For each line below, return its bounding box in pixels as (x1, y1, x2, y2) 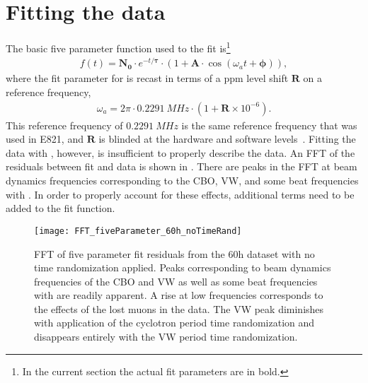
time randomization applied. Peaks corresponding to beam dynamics (34, 260, 331, 275)
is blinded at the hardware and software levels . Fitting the (98, 131, 356, 146)
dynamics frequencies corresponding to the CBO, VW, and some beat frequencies (6, 173, 359, 188)
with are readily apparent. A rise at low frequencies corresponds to (34, 288, 323, 302)
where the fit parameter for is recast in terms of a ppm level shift (6, 71, 289, 86)
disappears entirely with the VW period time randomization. (34, 329, 298, 344)
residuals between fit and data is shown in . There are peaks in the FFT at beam (6, 159, 357, 174)
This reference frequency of (6, 117, 123, 132)
